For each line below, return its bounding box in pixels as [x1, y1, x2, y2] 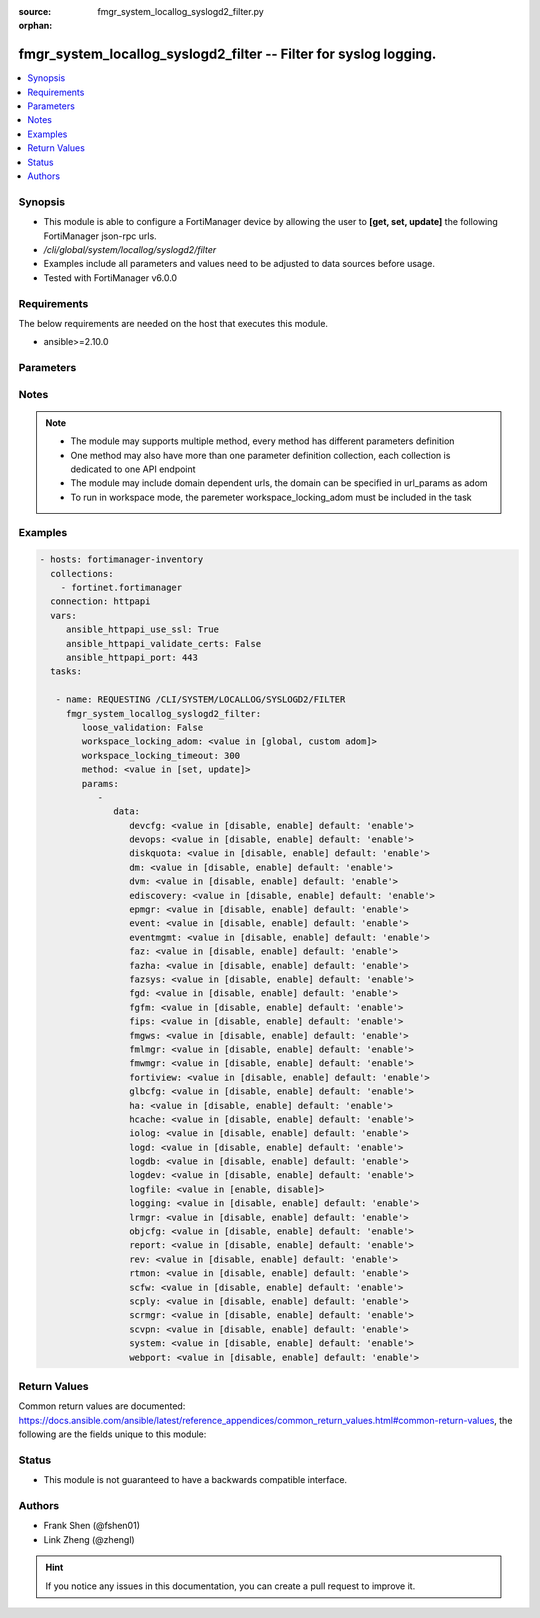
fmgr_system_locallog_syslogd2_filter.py [97, 6, 264, 17]
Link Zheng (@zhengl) [43, 1533, 135, 1545]
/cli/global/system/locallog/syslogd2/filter [43, 243, 217, 255]
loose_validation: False [81, 721, 204, 733]
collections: [50, 568, 114, 579]
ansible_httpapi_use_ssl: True [65, 624, 220, 635]
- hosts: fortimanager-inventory [39, 554, 204, 565]
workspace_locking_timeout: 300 [81, 750, 240, 761]
